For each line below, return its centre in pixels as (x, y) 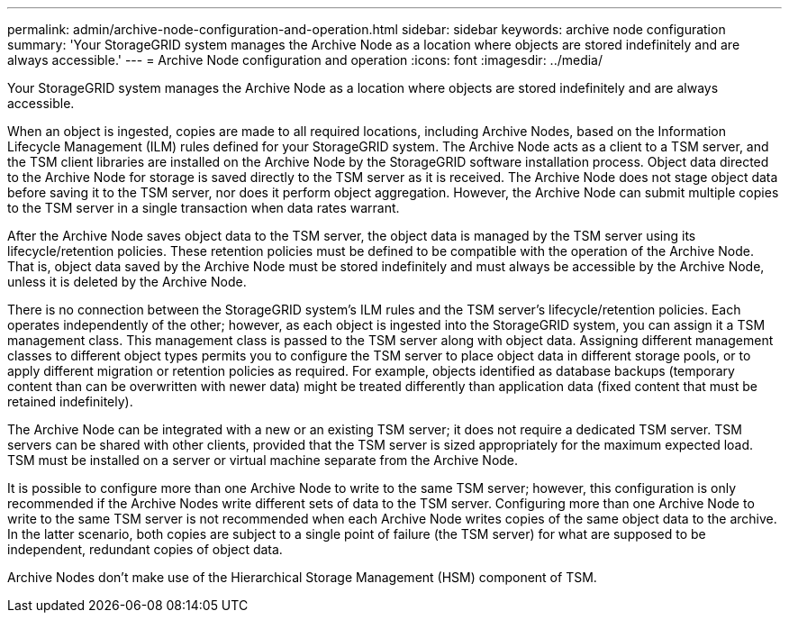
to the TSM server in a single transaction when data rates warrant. (204, 208)
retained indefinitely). (70, 401)
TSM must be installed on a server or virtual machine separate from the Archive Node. (263, 460)
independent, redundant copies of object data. (145, 549)
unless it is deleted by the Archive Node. (127, 282)
